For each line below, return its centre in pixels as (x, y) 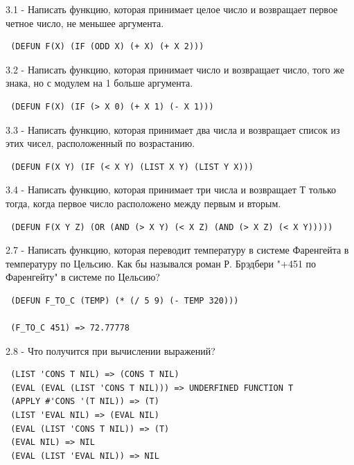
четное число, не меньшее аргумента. (85, 23)
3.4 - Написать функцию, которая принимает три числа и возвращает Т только (171, 190)
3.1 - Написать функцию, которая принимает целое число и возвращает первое (172, 9)
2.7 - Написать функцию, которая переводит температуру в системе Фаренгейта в (177, 250)
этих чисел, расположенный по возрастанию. (100, 143)
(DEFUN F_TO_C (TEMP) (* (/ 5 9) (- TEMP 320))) (125, 300)
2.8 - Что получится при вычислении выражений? (110, 350)
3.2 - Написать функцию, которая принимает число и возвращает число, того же (175, 69)
